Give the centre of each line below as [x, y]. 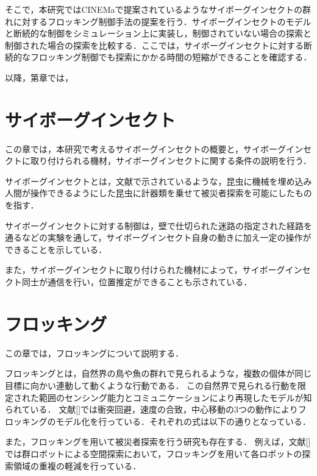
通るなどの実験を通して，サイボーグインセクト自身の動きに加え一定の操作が [158, 237]
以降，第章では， [39, 77]
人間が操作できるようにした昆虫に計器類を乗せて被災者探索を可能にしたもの [158, 193]
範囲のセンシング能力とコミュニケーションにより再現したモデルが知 [175, 397]
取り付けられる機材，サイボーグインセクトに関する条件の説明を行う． [171, 161]
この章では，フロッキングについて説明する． [94, 353]
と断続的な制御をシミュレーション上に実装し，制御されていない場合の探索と [158, 33]
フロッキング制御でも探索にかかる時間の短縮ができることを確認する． [171, 57]
